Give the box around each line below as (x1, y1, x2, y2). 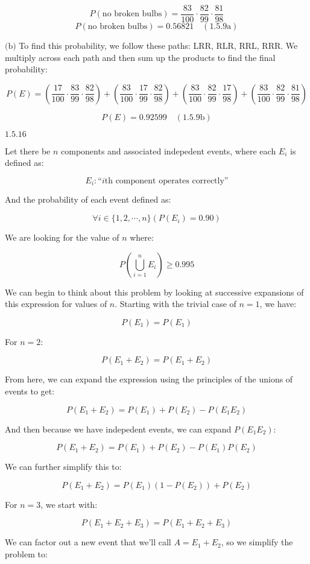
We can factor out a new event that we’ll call (5, 536, 171, 548)
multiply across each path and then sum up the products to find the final (5, 51, 276, 63)
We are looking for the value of (5, 231, 119, 244)
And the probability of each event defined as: (5, 193, 171, 206)
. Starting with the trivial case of (115, 297, 236, 310)
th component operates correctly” (104, 177, 229, 186)
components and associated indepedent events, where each (61, 144, 276, 157)
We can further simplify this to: (5, 460, 122, 473)
